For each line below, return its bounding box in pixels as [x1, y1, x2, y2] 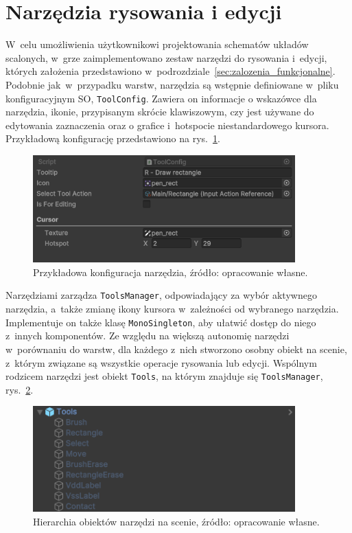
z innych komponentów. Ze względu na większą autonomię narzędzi [5, 328, 290, 343]
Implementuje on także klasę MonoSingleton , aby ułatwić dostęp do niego [5, 315, 316, 329]
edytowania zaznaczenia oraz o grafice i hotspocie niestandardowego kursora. [5, 117, 329, 132]
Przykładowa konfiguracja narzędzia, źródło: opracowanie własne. [33, 264, 308, 279]
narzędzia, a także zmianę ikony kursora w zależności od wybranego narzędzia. [5, 302, 339, 316]
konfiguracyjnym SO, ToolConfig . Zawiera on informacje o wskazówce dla [5, 91, 317, 105]
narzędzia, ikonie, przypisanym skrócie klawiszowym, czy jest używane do [5, 104, 314, 119]
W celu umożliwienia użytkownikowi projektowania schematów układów [5, 37, 309, 52]
